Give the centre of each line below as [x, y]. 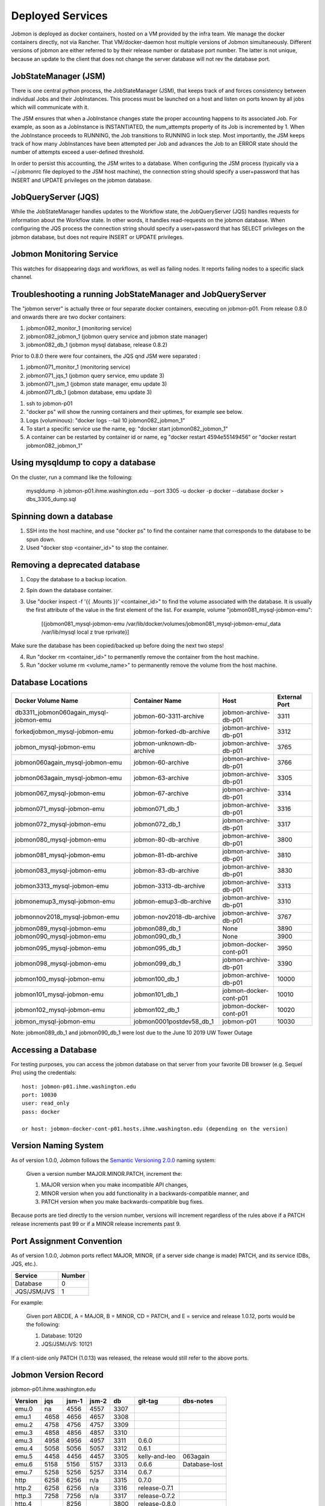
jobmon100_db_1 [156, 979]
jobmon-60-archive [161, 762]
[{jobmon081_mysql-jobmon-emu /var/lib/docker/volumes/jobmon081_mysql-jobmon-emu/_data [161, 623]
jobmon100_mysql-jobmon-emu [60, 979]
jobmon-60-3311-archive [169, 716]
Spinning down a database [62, 517]
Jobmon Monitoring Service [65, 254]
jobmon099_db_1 [157, 963]
